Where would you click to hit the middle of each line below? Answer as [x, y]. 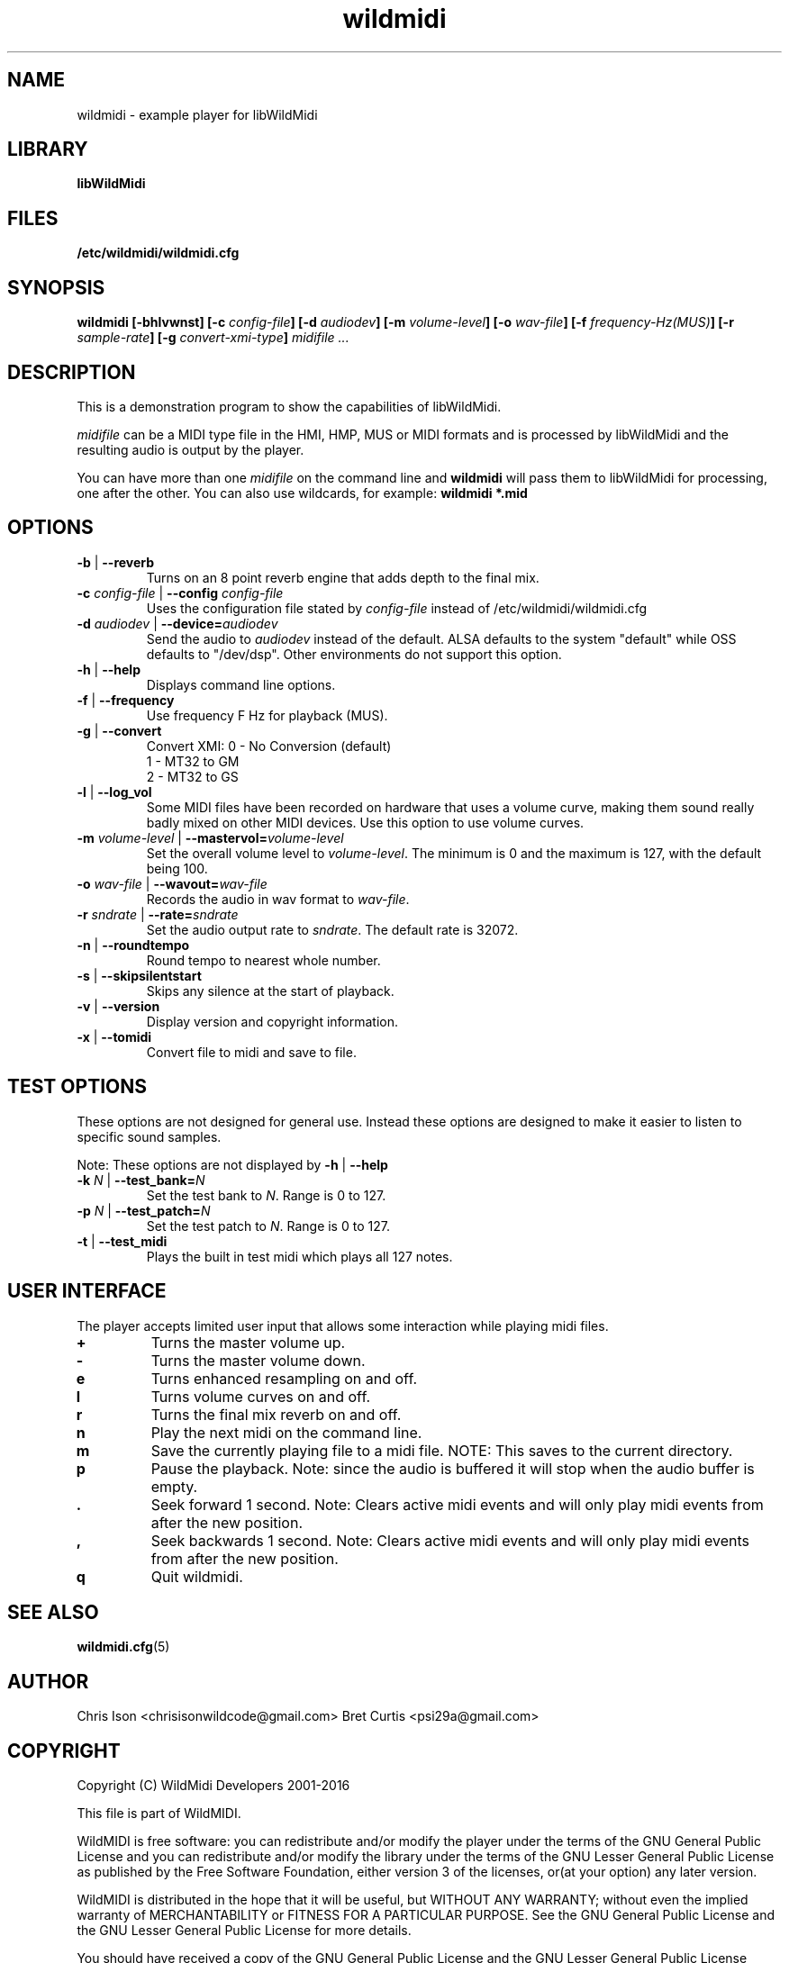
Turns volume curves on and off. [260, 1396]
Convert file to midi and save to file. [251, 1052]
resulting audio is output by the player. [190, 449]
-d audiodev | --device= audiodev [177, 623]
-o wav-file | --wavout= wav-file [172, 883]
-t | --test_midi [122, 1241]
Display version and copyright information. [272, 1021]
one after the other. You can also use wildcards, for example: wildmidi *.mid [302, 493]
